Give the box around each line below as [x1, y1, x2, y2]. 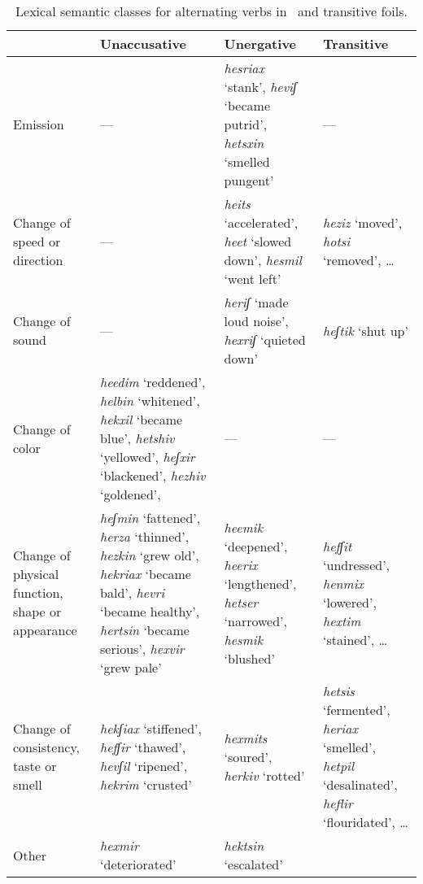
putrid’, [224, 115, 268, 133]
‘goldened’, [100, 485, 161, 503]
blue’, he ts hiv [100, 429, 175, 447]
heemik [224, 517, 264, 537]
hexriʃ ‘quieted [224, 330, 306, 349]
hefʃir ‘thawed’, [100, 738, 186, 756]
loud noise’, [224, 311, 289, 330]
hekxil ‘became [100, 410, 183, 429]
